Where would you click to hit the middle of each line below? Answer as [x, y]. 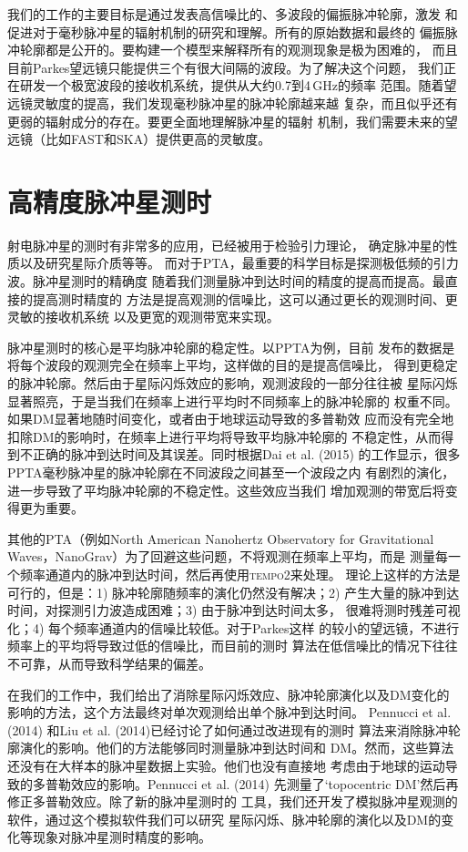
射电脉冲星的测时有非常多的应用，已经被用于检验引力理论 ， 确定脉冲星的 [226, 245]
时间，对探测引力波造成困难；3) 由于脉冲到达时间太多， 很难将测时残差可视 [234, 610]
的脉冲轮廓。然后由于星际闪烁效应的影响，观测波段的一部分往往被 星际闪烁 [233, 383]
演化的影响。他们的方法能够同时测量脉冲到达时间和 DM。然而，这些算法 [237, 748]
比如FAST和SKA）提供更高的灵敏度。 [158, 139]
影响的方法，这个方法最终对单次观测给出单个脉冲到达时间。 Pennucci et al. [229, 712]
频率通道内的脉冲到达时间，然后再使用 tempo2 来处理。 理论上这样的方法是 [240, 574]
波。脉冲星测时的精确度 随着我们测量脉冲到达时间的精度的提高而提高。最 [226, 281]
